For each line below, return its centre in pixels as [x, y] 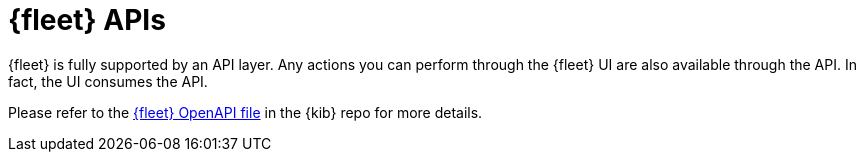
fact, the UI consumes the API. [108, 81]
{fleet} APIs [87, 20]
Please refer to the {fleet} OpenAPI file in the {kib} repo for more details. [245, 112]
